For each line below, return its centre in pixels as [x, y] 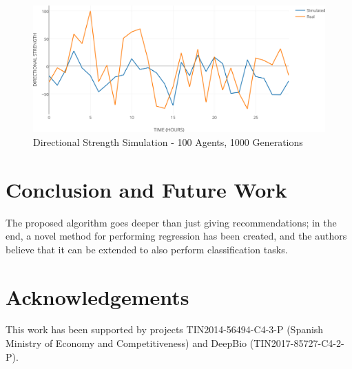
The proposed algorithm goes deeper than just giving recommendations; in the [171, 222]
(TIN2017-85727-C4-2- [297, 343]
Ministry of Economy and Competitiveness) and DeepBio [126, 343]
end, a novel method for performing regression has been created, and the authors [176, 236]
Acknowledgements [97, 296]
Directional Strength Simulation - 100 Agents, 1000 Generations [168, 141]
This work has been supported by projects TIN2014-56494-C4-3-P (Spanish [165, 329]
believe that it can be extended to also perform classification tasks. [147, 249]
